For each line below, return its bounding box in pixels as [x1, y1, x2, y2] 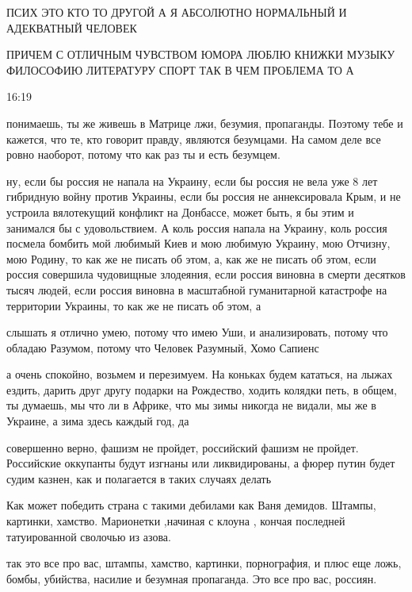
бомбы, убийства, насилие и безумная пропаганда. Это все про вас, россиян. [6, 570, 377, 586]
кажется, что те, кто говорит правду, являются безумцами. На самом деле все [6, 130, 381, 147]
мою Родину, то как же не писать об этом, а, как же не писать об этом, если [6, 250, 376, 267]
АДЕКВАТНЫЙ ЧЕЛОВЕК [6, 19, 137, 36]
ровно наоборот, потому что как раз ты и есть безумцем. [6, 146, 280, 163]
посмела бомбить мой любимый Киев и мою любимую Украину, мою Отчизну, [6, 235, 391, 252]
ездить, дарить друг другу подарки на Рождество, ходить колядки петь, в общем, [6, 381, 397, 398]
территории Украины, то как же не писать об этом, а [6, 297, 261, 313]
